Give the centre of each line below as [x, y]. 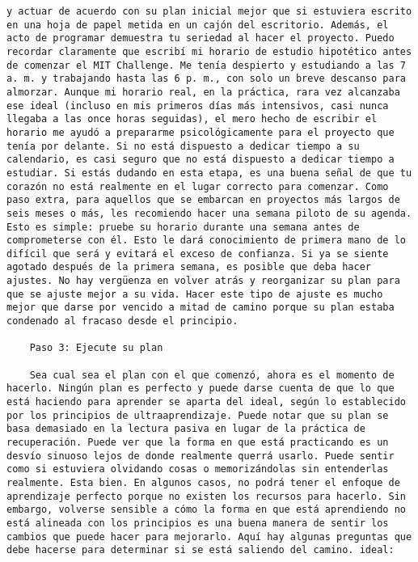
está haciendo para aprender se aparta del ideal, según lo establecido [206, 402]
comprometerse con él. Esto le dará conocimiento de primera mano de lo [206, 241]
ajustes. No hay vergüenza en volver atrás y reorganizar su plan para [203, 281]
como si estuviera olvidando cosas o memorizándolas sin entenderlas [198, 469]
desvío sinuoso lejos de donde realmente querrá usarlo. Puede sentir [201, 456]
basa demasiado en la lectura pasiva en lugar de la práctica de [186, 429]
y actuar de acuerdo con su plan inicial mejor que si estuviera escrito [209, 11]
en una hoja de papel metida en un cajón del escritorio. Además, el [198, 25]
